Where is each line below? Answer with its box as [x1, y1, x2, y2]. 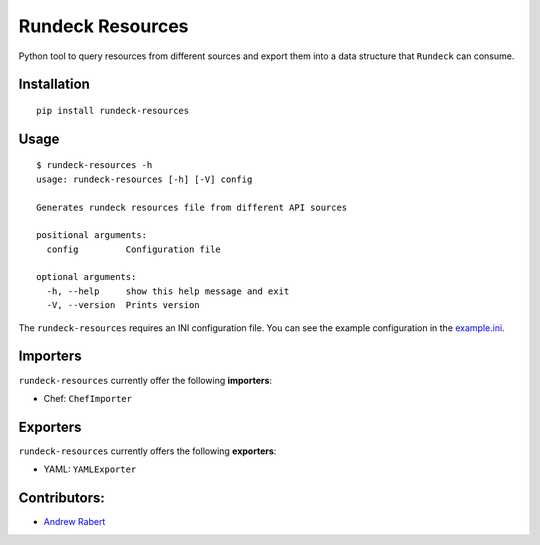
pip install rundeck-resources [36, 105, 190, 116]
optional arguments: [36, 271, 137, 283]
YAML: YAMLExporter [43, 463, 137, 475]
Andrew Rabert [43, 516, 106, 528]
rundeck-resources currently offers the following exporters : [18, 445, 277, 457]
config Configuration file [46, 243, 222, 255]
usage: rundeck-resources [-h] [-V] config [36, 173, 253, 185]
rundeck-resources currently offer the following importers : [18, 374, 273, 386]
